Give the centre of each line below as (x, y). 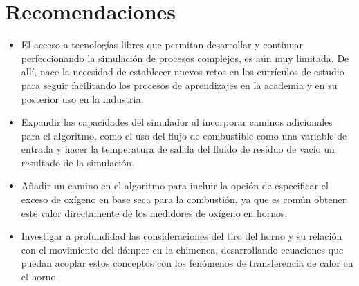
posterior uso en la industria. (82, 98)
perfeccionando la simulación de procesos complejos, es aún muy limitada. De (185, 58)
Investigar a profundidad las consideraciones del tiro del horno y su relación (182, 236)
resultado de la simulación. (77, 162)
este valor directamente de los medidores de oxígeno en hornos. (154, 212)
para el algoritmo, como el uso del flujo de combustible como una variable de (184, 135)
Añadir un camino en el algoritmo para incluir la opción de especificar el (175, 185)
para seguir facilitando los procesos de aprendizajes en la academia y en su (179, 85)
